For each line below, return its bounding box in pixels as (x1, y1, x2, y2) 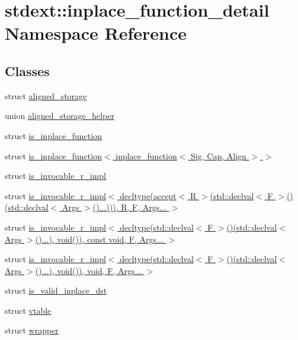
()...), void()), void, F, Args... (35, 264, 142, 276)
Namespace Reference (5, 21, 187, 45)
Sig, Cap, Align (191, 149, 246, 162)
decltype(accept (120, 189, 177, 202)
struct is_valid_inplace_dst (5, 284, 107, 297)
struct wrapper (5, 324, 59, 336)
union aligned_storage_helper (5, 109, 114, 122)
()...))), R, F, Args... (92, 201, 166, 213)
